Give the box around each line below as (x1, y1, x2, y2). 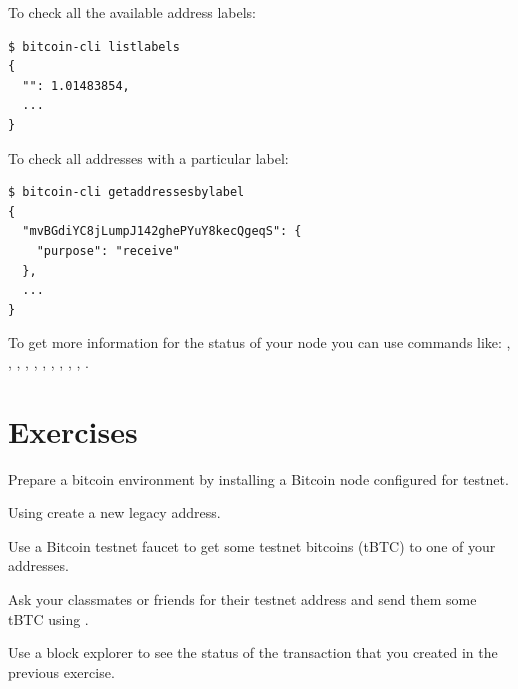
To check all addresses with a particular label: (8, 147, 289, 168)
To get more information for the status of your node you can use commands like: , (8, 332, 511, 353)
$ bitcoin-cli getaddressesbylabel (8, 185, 245, 200)
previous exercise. (8, 661, 115, 682)
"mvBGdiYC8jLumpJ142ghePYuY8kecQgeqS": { (22, 224, 302, 239)
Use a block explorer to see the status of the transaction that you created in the (8, 642, 498, 663)
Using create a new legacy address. (8, 502, 221, 523)
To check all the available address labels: (8, 2, 256, 22)
